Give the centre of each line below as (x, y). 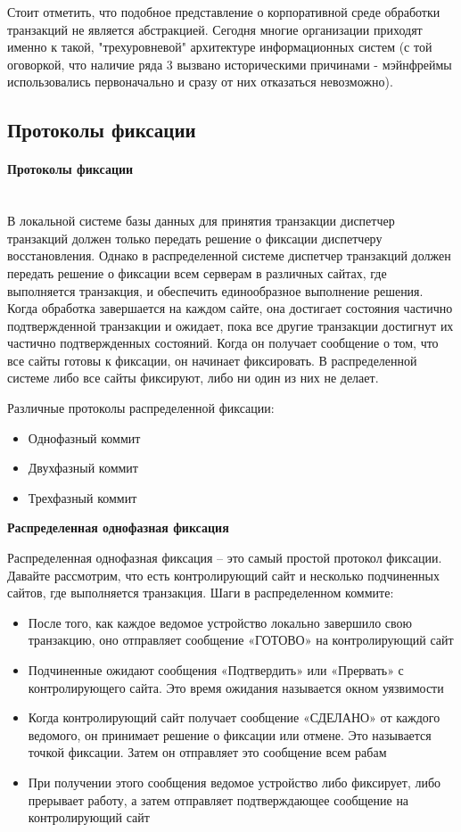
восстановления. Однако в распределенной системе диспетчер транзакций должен (229, 255)
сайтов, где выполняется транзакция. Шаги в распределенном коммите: (201, 593)
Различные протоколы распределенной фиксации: (141, 408)
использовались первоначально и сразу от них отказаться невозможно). (200, 82)
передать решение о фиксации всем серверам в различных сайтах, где (197, 272)
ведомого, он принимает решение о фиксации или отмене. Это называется (230, 734)
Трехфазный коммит (82, 497)
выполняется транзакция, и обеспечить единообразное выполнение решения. (215, 290)
